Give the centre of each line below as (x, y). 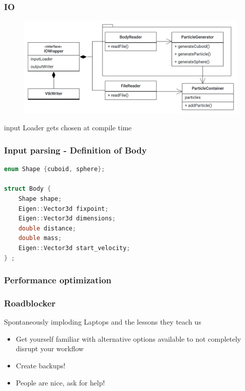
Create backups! (40, 366)
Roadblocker (30, 303)
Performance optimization (58, 280)
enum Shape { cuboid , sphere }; (55, 169)
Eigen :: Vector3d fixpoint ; (63, 209)
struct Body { (28, 189)
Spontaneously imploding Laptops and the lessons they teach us (103, 322)
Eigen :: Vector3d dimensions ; (67, 219)
